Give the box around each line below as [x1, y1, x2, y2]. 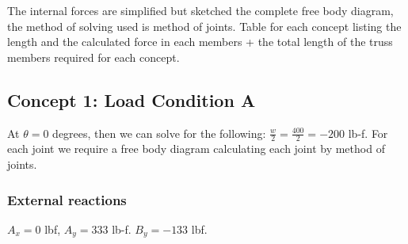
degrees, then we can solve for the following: [52, 124, 266, 141]
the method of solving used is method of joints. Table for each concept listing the [7, 17, 402, 34]
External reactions [7, 189, 127, 209]
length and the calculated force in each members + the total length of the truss [7, 33, 393, 50]
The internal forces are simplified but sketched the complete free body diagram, [7, 2, 394, 18]
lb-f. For [348, 124, 388, 141]
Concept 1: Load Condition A [7, 87, 256, 112]
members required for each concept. [7, 48, 180, 65]
